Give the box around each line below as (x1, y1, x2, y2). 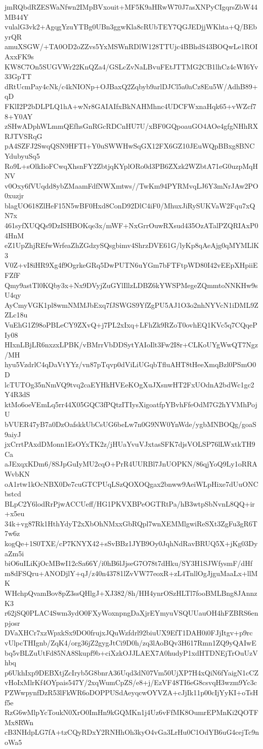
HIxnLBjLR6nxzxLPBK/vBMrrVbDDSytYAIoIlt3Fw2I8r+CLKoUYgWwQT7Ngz (5, 339, 258, 350)
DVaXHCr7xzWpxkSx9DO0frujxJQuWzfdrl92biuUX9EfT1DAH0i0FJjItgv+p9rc (5, 627, 253, 638)
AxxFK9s (5, 51, 34, 61)
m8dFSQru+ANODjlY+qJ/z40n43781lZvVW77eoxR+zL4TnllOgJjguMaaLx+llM (5, 567, 258, 578)
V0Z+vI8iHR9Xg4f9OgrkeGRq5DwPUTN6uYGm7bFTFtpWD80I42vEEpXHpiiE (5, 260, 258, 270)
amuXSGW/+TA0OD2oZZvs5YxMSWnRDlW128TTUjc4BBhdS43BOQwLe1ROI (5, 41, 258, 52)
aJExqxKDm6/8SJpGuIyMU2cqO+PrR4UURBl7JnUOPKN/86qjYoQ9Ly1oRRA (5, 458, 257, 469)
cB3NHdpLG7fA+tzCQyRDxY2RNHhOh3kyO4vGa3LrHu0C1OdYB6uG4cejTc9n (5, 727, 259, 737)
